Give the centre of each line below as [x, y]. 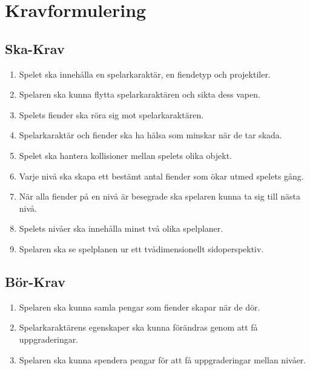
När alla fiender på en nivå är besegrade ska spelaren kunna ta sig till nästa [160, 196]
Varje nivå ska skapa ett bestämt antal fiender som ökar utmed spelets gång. [161, 176]
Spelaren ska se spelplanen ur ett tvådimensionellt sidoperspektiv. [141, 248]
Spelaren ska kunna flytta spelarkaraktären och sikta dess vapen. [140, 94]
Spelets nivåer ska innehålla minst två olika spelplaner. [121, 228]
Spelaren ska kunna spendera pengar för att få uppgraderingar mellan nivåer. [163, 359]
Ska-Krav [35, 48]
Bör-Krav [35, 281]
